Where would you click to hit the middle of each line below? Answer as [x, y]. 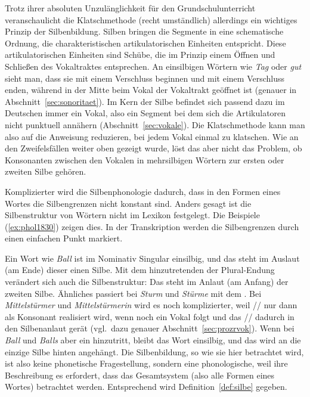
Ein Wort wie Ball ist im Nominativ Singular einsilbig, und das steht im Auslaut [152, 258]
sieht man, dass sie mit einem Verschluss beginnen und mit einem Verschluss [145, 78]
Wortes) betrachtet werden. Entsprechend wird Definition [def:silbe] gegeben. [146, 387]
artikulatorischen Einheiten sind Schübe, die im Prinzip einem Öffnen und [140, 55]
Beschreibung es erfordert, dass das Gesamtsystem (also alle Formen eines [140, 375]
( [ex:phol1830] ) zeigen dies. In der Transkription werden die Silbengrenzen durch [152, 226]
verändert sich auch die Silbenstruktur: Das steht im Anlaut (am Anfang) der [147, 282]
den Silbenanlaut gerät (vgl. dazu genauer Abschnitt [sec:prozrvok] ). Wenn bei [150, 328]
